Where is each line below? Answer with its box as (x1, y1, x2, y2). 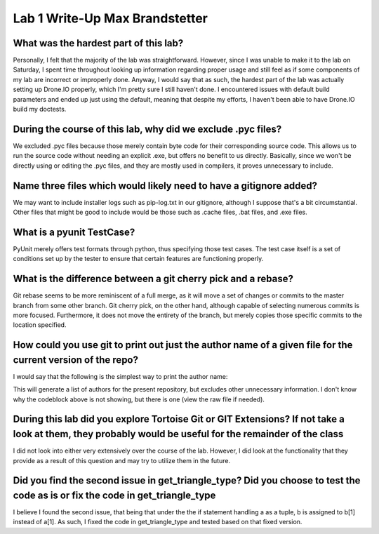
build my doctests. (13, 105, 67, 114)
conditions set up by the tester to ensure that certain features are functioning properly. (13, 255, 264, 263)
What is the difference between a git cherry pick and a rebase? (13, 273, 294, 285)
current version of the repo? (13, 354, 138, 366)
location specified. (13, 321, 67, 329)
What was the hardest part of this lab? (13, 37, 184, 49)
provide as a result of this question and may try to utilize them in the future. (13, 456, 231, 465)
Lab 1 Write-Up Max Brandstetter (13, 11, 208, 26)
